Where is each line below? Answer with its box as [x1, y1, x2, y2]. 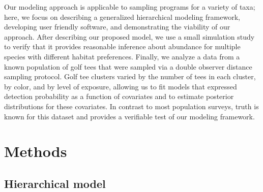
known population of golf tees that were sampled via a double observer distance [4, 61, 252, 72]
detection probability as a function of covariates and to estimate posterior [4, 91, 234, 102]
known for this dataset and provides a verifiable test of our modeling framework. [4, 111, 255, 121]
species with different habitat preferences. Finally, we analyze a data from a [4, 51, 240, 61]
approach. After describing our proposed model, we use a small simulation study [4, 31, 255, 42]
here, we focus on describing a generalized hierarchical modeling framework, [4, 11, 240, 22]
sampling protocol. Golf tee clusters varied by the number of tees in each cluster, [4, 71, 256, 82]
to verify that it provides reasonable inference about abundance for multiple [4, 41, 241, 52]
